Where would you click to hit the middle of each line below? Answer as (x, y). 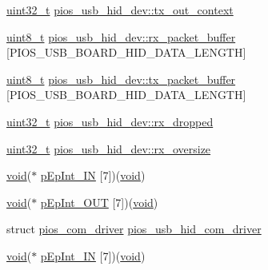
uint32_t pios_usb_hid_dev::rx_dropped (110, 121)
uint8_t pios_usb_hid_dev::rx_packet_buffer (121, 36)
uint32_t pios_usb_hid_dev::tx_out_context (120, 10)
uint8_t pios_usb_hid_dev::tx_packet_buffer (121, 79)
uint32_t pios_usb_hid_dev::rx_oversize (109, 148)
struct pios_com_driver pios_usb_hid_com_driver (134, 229)
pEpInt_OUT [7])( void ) (99, 202)
